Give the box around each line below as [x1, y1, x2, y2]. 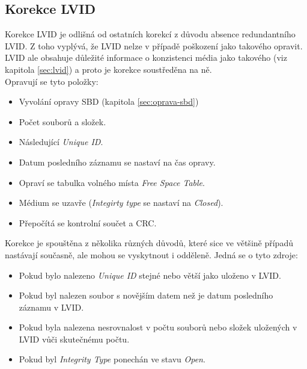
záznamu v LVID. [19, 300, 84, 313]
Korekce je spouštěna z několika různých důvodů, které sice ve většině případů [5, 237, 293, 249]
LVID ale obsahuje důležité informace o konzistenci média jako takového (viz [5, 51, 287, 64]
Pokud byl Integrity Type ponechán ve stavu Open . [19, 353, 205, 365]
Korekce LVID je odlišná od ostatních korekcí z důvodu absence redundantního [5, 28, 296, 40]
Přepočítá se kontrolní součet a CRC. [19, 216, 157, 229]
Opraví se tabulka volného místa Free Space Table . [19, 176, 205, 188]
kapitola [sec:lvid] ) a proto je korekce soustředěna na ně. [5, 63, 212, 75]
